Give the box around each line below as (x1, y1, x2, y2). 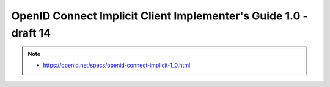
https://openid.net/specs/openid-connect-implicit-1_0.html (43, 61, 191, 69)
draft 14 (11, 26, 51, 40)
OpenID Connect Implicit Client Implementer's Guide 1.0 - (11, 9, 308, 23)
